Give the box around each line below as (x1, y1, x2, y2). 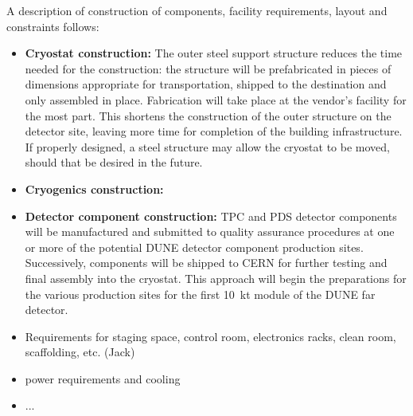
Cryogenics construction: (25, 180, 164, 197)
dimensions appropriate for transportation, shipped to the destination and (25, 76, 387, 92)
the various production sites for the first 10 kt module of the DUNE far (25, 285, 376, 302)
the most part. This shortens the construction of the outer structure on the (25, 107, 392, 124)
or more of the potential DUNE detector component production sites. (25, 238, 364, 255)
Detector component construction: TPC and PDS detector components (25, 207, 397, 224)
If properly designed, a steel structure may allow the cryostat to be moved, (25, 138, 390, 155)
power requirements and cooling (25, 370, 181, 387)
